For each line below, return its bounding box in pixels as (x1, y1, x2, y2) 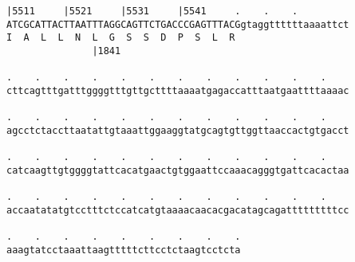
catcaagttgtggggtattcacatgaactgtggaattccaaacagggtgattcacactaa (6, 164, 349, 176)
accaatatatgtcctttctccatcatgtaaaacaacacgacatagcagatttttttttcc (6, 204, 349, 216)
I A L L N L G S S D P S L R (6, 32, 235, 44)
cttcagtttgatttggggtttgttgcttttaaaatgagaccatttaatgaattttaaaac (6, 84, 349, 96)
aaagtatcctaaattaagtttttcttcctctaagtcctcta (6, 244, 241, 256)
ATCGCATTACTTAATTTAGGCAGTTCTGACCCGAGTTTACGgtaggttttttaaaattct (6, 18, 349, 30)
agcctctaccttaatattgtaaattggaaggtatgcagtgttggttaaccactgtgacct (6, 124, 349, 136)
